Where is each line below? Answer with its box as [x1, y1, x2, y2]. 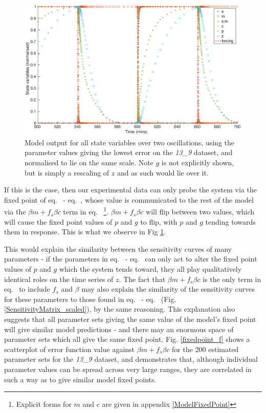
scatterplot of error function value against [4, 343, 135, 354]
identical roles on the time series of [4, 273, 114, 284]
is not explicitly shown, [161, 157, 234, 168]
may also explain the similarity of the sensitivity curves [81, 284, 255, 294]
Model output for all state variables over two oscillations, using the [25, 137, 235, 147]
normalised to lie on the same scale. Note [25, 157, 153, 168]
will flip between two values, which [146, 206, 255, 217]
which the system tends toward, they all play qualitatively [59, 264, 242, 274]
